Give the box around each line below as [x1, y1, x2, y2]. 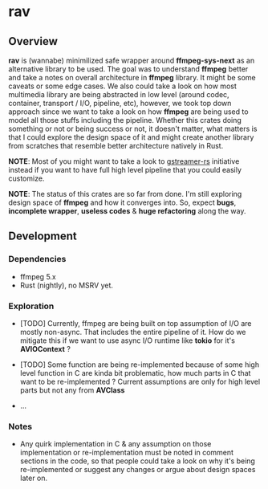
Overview [8, 35, 59, 48]
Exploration [8, 300, 55, 312]
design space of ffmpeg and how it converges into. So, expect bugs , [8, 198, 237, 207]
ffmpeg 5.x [19, 271, 56, 281]
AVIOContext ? [19, 344, 71, 353]
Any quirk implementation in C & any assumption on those [19, 439, 212, 449]
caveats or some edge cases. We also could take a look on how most [8, 81, 237, 91]
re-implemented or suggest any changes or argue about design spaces [19, 465, 256, 475]
